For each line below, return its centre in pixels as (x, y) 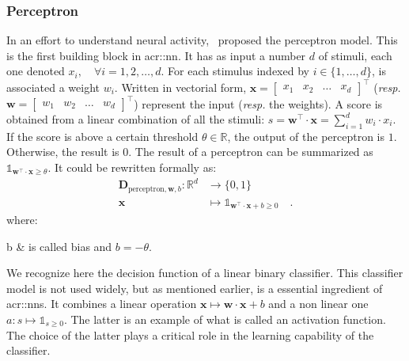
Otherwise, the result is (63, 152)
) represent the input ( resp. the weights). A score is (258, 103)
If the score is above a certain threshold (102, 136)
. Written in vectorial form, (180, 87)
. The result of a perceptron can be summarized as (251, 152)
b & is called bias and (59, 246)
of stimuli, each (355, 55)
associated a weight (53, 87)
